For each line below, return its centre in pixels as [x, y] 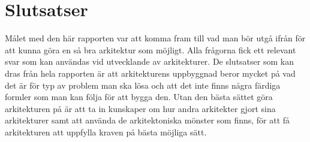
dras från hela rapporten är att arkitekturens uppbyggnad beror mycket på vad [150, 73]
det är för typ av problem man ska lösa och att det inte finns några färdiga [143, 85]
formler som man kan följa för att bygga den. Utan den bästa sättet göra [139, 97]
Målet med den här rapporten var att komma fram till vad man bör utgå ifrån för [155, 38]
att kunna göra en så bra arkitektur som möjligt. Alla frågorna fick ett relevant [151, 49]
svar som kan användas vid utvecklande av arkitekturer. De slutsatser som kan [149, 61]
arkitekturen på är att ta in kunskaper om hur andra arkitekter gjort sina [140, 108]
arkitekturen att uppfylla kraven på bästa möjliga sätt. [106, 132]
